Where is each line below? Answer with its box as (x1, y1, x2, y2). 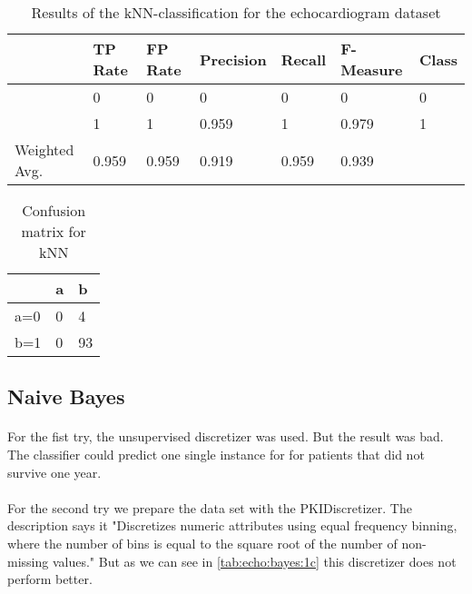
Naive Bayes (7, 382, 125, 411)
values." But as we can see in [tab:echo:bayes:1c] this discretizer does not (52, 551, 457, 570)
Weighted (15, 139, 74, 160)
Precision (199, 48, 267, 70)
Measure (340, 59, 403, 80)
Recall (280, 48, 327, 70)
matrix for (21, 221, 86, 242)
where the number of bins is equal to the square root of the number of (7, 533, 398, 552)
